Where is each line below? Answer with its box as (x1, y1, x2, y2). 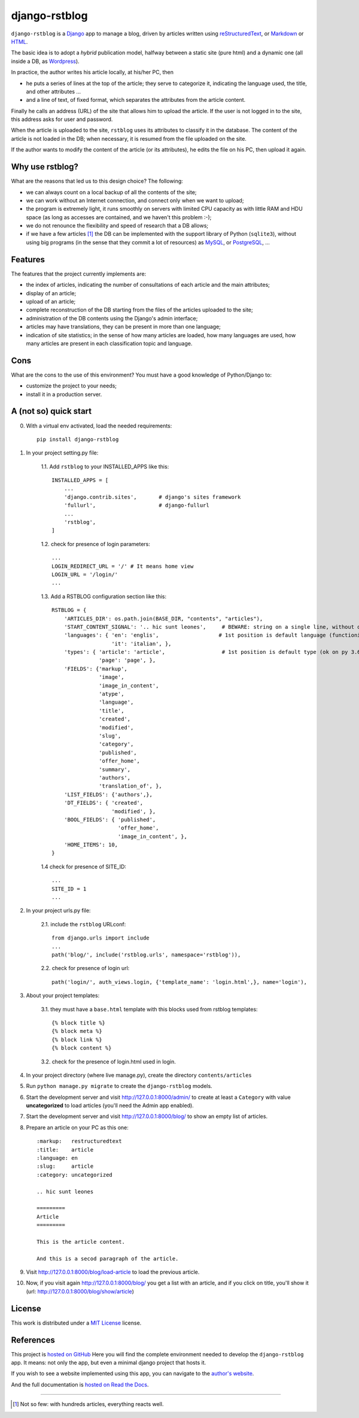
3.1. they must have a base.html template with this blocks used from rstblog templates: (41, 1005, 258, 1013)
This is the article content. (36, 1238, 126, 1245)
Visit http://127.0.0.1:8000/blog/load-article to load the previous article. (26, 1268, 200, 1275)
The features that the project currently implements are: (11, 270, 147, 277)
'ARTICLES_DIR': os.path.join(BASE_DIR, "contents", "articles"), (63, 615, 263, 622)
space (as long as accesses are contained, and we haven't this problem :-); (26, 213, 212, 221)
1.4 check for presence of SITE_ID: (41, 863, 127, 870)
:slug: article (36, 1163, 94, 1170)
